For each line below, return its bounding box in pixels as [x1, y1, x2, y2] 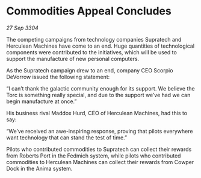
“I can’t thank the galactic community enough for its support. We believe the [6, 84, 195, 92]
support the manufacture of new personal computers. [6, 55, 140, 62]
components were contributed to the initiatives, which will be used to [6, 48, 178, 56]
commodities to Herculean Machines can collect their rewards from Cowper [6, 158, 194, 165]
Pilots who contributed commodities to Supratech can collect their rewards [6, 145, 192, 153]
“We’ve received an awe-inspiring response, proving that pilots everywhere [6, 127, 193, 135]
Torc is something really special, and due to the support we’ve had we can [6, 91, 191, 98]
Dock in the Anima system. [6, 165, 73, 172]
